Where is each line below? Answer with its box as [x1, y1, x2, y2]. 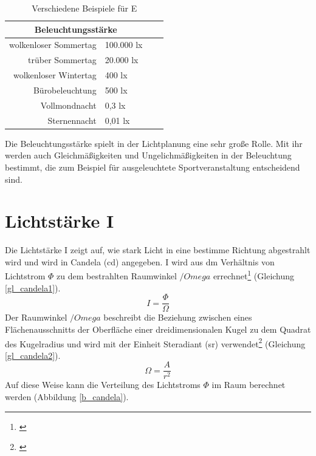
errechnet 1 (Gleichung [213, 268, 295, 282]
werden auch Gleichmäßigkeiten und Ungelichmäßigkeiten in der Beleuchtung [5, 149, 292, 162]
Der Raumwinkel [5, 311, 67, 324]
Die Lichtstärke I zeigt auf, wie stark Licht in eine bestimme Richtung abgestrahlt [5, 243, 311, 256]
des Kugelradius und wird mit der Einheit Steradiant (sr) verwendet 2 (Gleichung [5, 335, 306, 350]
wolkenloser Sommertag [9, 38, 97, 51]
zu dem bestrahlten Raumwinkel [57, 270, 177, 282]
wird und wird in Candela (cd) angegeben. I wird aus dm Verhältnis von [5, 255, 275, 268]
